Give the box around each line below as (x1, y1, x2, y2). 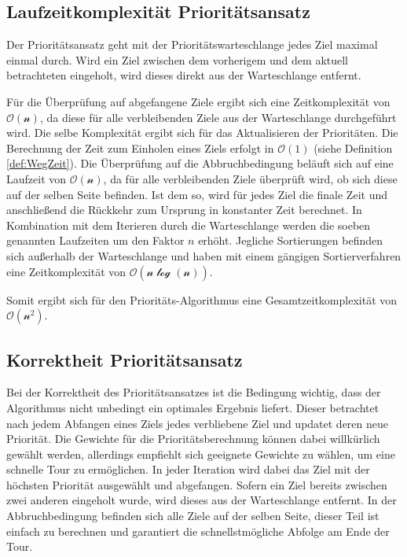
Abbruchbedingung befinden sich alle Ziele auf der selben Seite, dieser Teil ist (6, 507, 379, 524)
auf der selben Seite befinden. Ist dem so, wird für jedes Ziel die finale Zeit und (6, 186, 387, 202)
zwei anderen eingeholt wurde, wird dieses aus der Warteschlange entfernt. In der (6, 492, 397, 508)
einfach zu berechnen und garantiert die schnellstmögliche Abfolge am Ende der (6, 522, 390, 539)
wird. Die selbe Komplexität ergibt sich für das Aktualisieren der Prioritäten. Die (6, 124, 398, 141)
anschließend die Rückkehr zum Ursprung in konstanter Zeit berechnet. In (6, 201, 362, 218)
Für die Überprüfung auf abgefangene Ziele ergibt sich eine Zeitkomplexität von (6, 93, 390, 109)
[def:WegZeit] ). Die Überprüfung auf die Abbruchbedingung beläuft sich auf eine (6, 155, 394, 172)
